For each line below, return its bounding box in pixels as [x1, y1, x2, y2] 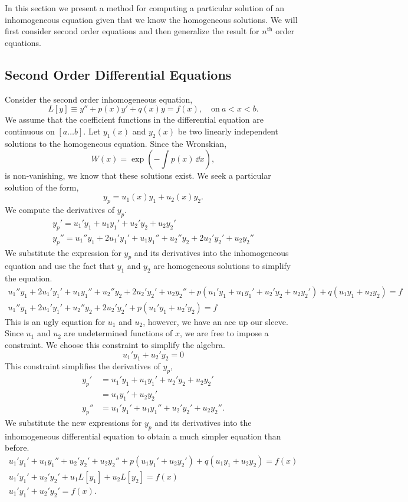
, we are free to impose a [179, 327, 269, 339]
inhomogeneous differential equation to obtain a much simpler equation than [5, 429, 281, 442]
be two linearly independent [177, 124, 279, 137]
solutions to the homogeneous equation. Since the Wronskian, [5, 137, 227, 149]
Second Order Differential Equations [5, 65, 232, 83]
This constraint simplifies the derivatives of [5, 360, 160, 372]
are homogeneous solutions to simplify [153, 260, 291, 272]
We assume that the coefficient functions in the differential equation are [5, 113, 264, 126]
